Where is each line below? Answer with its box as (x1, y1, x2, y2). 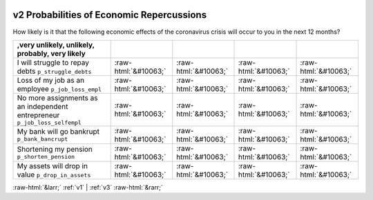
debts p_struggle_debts (17, 66, 92, 76)
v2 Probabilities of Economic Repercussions (12, 9, 207, 21)
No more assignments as (17, 93, 98, 103)
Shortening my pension (17, 145, 93, 154)
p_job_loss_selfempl (17, 119, 82, 126)
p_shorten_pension (17, 153, 75, 161)
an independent (17, 101, 68, 111)
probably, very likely (17, 48, 86, 58)
